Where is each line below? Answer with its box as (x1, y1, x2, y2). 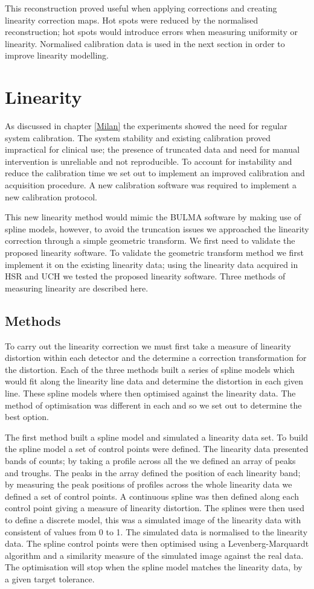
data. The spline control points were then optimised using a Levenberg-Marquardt (5, 537, 309, 550)
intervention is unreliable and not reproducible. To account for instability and (5, 154, 292, 167)
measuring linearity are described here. (5, 281, 149, 294)
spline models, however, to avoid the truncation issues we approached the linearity (5, 222, 309, 235)
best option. (5, 410, 49, 423)
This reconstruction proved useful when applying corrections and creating (5, 2, 277, 14)
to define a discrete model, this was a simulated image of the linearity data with (5, 513, 301, 526)
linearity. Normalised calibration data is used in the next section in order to (5, 37, 285, 49)
